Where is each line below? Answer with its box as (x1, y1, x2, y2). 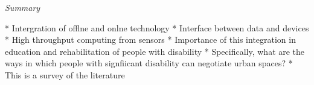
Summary (5, 1, 40, 13)
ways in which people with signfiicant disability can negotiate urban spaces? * (5, 57, 293, 69)
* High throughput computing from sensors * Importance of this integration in (5, 33, 296, 46)
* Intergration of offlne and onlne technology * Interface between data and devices (5, 21, 309, 34)
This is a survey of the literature (5, 68, 125, 81)
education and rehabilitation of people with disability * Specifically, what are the (5, 45, 305, 57)
